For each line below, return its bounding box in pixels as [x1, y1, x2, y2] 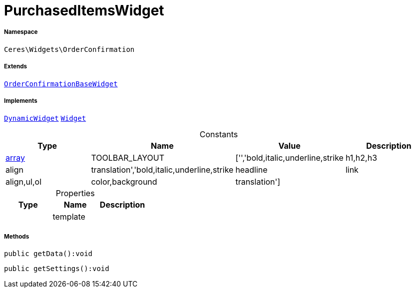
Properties [55, 188, 95, 199]
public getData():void [4, 250, 93, 258]
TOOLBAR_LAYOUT [91, 153, 165, 163]
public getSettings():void [4, 265, 109, 273]
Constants [199, 129, 238, 140]
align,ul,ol [5, 177, 42, 187]
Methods [4, 233, 29, 240]
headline [235, 165, 268, 175]
